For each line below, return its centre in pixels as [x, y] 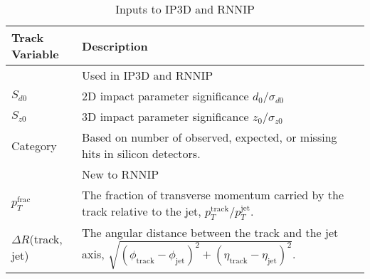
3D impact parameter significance [165, 116]
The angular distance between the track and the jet [210, 233]
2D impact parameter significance [165, 96]
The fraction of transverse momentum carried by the [213, 195]
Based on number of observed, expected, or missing [210, 137]
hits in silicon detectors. [141, 153]
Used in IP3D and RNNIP [148, 75]
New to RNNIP [121, 174]
